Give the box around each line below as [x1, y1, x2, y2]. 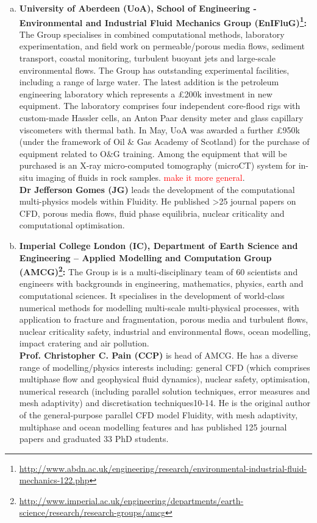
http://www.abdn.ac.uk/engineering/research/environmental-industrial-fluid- [19, 462, 307, 474]
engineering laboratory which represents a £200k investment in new [19, 87, 272, 100]
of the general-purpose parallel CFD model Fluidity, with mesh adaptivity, [19, 408, 298, 421]
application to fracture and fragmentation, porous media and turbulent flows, [19, 313, 308, 326]
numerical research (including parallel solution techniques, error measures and [19, 384, 310, 397]
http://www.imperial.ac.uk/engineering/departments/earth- [19, 494, 244, 507]
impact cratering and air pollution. [19, 337, 149, 349]
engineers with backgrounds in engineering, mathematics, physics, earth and [19, 277, 304, 290]
